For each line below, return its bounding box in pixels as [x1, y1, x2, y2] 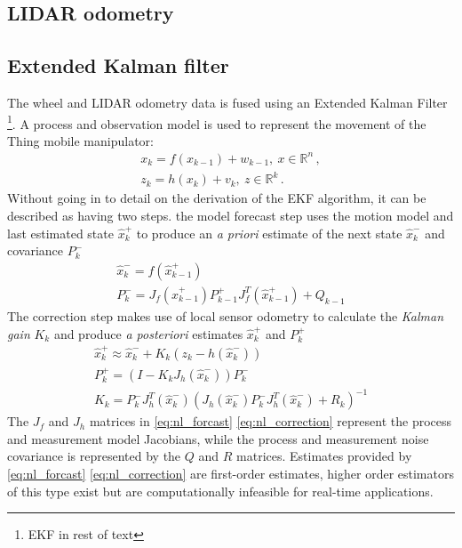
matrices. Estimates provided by [236, 447, 412, 465]
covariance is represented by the [7, 447, 181, 465]
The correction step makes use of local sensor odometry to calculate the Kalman [7, 306, 444, 325]
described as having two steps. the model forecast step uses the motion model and [7, 206, 454, 225]
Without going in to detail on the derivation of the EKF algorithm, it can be [7, 189, 426, 207]
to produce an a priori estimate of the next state [136, 223, 402, 242]
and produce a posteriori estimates [53, 324, 243, 342]
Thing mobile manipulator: [7, 131, 154, 149]
